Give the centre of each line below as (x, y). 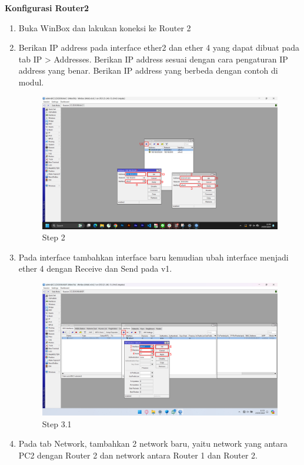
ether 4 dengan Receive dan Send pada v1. (95, 268)
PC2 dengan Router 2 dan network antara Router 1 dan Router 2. (138, 455)
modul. (31, 82)
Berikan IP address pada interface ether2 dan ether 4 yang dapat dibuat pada (159, 47)
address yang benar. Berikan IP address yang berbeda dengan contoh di (148, 70)
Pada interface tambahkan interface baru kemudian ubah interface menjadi (153, 257)
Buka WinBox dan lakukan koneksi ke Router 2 (105, 27)
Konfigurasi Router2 (47, 8)
